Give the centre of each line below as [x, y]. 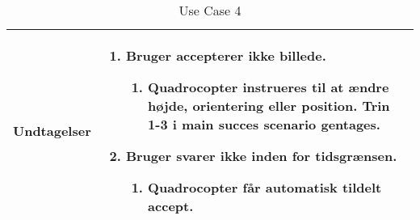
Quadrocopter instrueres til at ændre [269, 87]
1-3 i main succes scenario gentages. [264, 124]
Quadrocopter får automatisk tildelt [265, 187]
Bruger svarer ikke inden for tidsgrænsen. [261, 156]
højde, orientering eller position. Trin [269, 106]
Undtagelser [52, 131]
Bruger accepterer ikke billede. [226, 55]
